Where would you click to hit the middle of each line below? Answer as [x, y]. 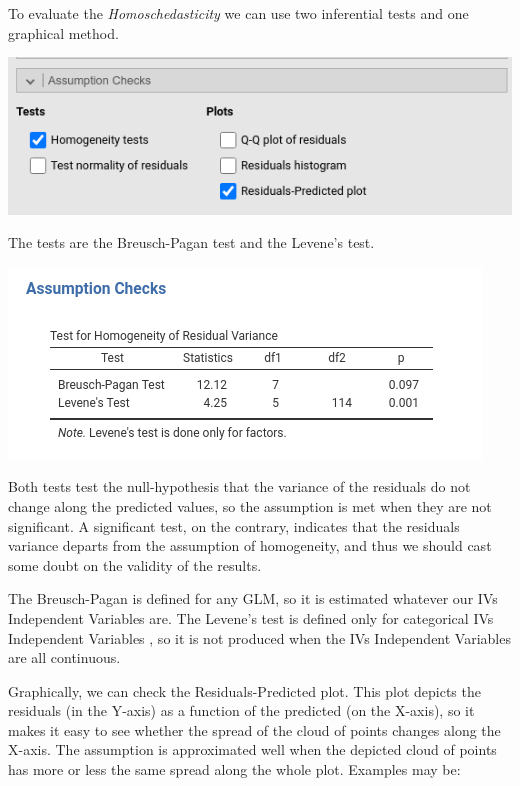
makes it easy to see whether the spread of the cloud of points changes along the [254, 729]
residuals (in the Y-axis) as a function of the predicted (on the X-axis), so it [241, 710]
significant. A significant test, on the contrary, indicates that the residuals [234, 525]
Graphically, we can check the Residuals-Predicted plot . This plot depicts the [244, 690]
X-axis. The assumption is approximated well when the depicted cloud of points [252, 749]
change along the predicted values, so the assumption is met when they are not [250, 505]
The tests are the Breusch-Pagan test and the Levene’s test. [191, 242]
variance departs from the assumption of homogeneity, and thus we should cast [250, 545]
